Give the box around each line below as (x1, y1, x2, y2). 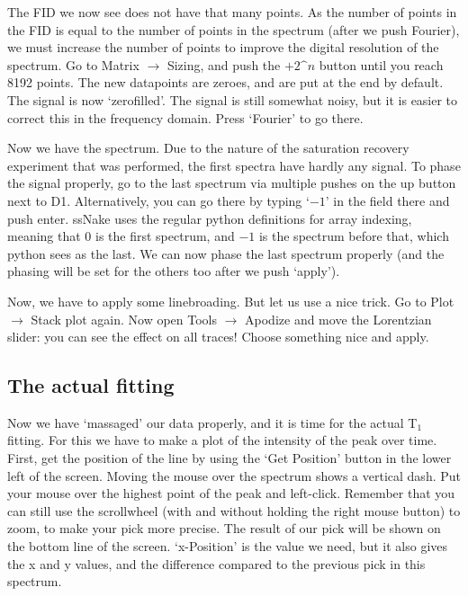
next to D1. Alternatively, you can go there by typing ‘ (7, 191, 310, 209)
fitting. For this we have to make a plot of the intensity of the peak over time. (7, 431, 437, 449)
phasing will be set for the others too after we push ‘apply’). (7, 262, 340, 280)
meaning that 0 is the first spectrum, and (7, 227, 235, 245)
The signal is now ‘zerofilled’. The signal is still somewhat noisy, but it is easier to (7, 90, 458, 109)
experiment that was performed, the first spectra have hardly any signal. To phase (7, 156, 461, 174)
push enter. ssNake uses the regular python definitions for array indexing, (7, 209, 412, 227)
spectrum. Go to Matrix (7, 55, 139, 74)
